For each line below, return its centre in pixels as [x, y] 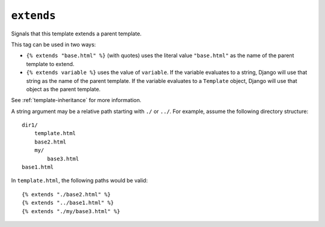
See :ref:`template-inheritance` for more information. [76, 100]
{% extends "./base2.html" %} [67, 194]
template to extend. [50, 64]
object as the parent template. [63, 89]
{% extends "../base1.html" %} [68, 203]
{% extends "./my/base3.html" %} [71, 211]
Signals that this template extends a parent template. [76, 34]
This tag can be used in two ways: [54, 44]
